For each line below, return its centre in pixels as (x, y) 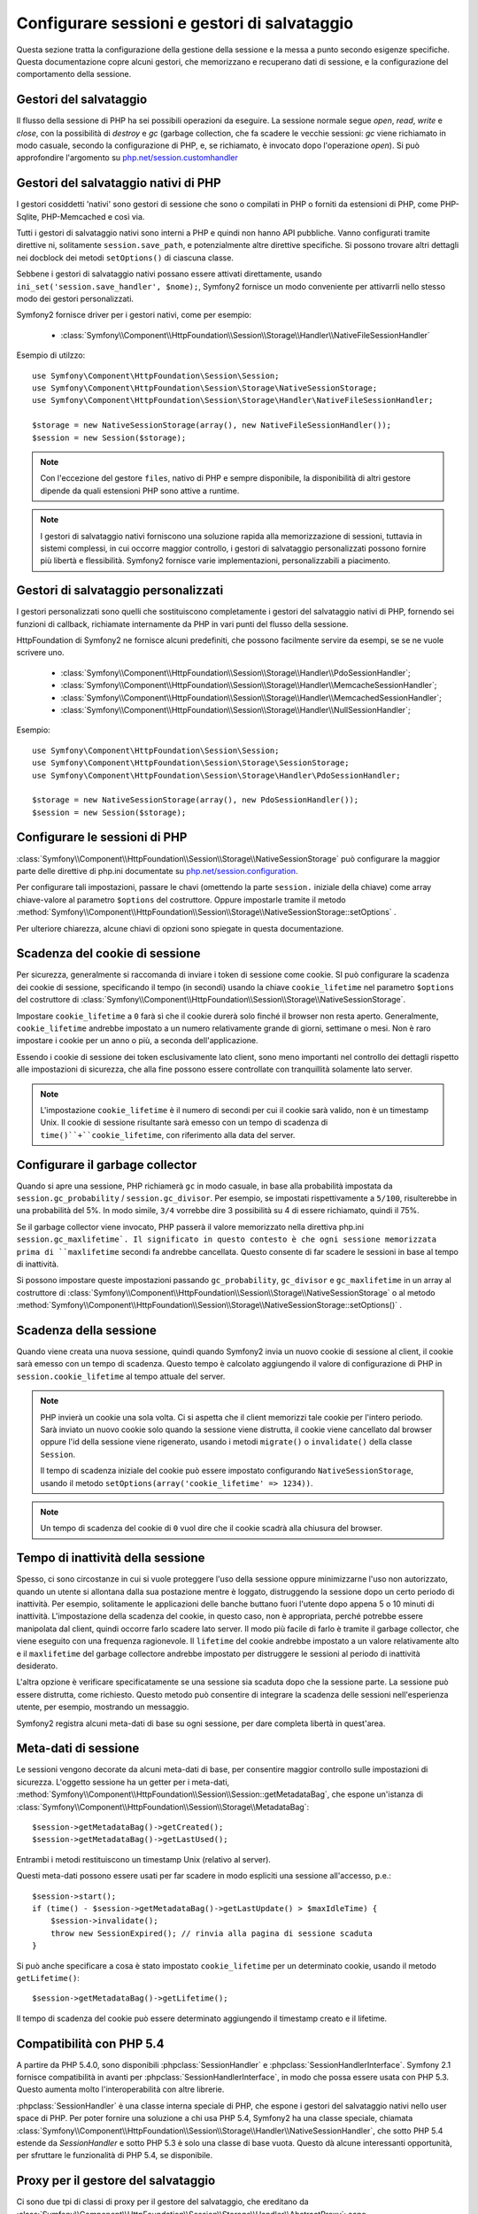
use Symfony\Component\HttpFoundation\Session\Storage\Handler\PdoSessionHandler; (216, 775)
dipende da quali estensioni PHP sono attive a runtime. (140, 491)
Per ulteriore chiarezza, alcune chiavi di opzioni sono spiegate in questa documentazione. (180, 928)
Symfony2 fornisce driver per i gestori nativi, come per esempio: (134, 315)
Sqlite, (28, 216)
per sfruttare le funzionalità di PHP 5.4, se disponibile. (115, 2156)
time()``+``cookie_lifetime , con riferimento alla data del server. (168, 1134)
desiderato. (37, 1666)
